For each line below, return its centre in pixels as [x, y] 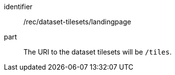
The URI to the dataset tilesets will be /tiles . [98, 52]
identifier [18, 7]
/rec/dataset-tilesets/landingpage [77, 22]
